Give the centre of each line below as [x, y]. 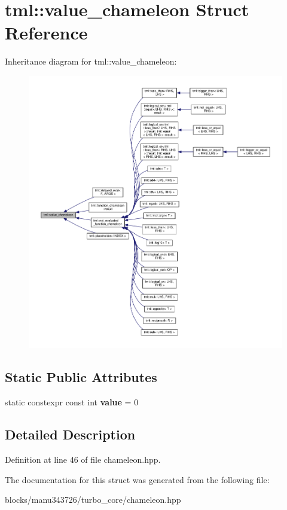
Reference [46, 33]
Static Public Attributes [81, 377]
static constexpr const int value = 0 [72, 402]
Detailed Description [70, 434]
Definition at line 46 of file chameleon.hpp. [83, 459]
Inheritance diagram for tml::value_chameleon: [91, 61]
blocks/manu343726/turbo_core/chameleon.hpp [93, 500]
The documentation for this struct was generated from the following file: [137, 479]
